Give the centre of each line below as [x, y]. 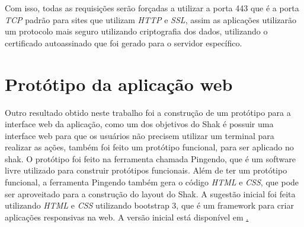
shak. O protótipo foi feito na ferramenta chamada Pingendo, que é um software [150, 158]
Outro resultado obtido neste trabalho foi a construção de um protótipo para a [148, 112]
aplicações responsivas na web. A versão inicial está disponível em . [127, 217]
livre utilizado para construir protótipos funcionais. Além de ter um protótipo [146, 170]
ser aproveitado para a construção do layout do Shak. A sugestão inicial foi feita [150, 193]
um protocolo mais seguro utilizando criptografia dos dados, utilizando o [136, 31]
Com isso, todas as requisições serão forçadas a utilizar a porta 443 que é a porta [152, 8]
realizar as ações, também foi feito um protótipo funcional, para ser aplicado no [149, 147]
